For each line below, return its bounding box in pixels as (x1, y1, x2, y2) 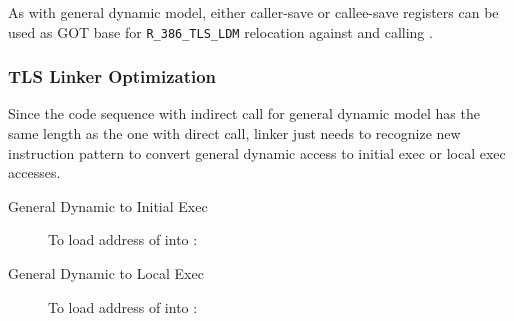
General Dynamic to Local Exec (8, 263, 204, 284)
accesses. (8, 162, 61, 183)
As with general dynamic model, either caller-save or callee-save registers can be (8, 2, 499, 22)
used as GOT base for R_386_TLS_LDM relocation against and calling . (8, 21, 433, 42)
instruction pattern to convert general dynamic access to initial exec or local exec (8, 142, 506, 163)
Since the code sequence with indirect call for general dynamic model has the (8, 103, 480, 124)
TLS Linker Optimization (8, 64, 217, 89)
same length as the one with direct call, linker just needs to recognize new (8, 123, 461, 144)
